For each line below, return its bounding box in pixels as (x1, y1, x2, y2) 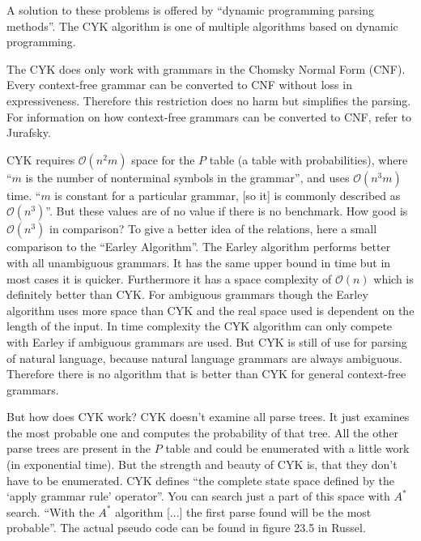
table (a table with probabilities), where (209, 151, 408, 168)
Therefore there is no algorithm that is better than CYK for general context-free (6, 365, 406, 382)
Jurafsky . (6, 124, 51, 141)
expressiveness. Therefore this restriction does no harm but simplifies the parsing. (6, 92, 411, 109)
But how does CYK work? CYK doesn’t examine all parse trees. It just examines (6, 408, 410, 425)
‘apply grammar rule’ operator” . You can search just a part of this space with (6, 488, 390, 505)
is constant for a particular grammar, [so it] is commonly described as (54, 186, 401, 203)
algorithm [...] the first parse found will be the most (115, 503, 372, 520)
